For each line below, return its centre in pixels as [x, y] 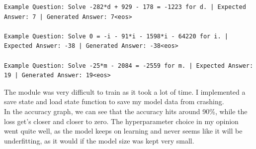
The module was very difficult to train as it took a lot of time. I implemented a [125, 91]
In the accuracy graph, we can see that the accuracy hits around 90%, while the [126, 111]
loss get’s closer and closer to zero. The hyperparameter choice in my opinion [121, 121]
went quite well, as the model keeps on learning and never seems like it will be [123, 131]
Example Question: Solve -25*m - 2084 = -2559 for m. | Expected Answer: [129, 66]
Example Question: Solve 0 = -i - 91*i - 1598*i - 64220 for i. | [116, 36]
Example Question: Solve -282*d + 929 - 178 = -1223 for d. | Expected [125, 7]
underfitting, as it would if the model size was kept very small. [99, 140]
